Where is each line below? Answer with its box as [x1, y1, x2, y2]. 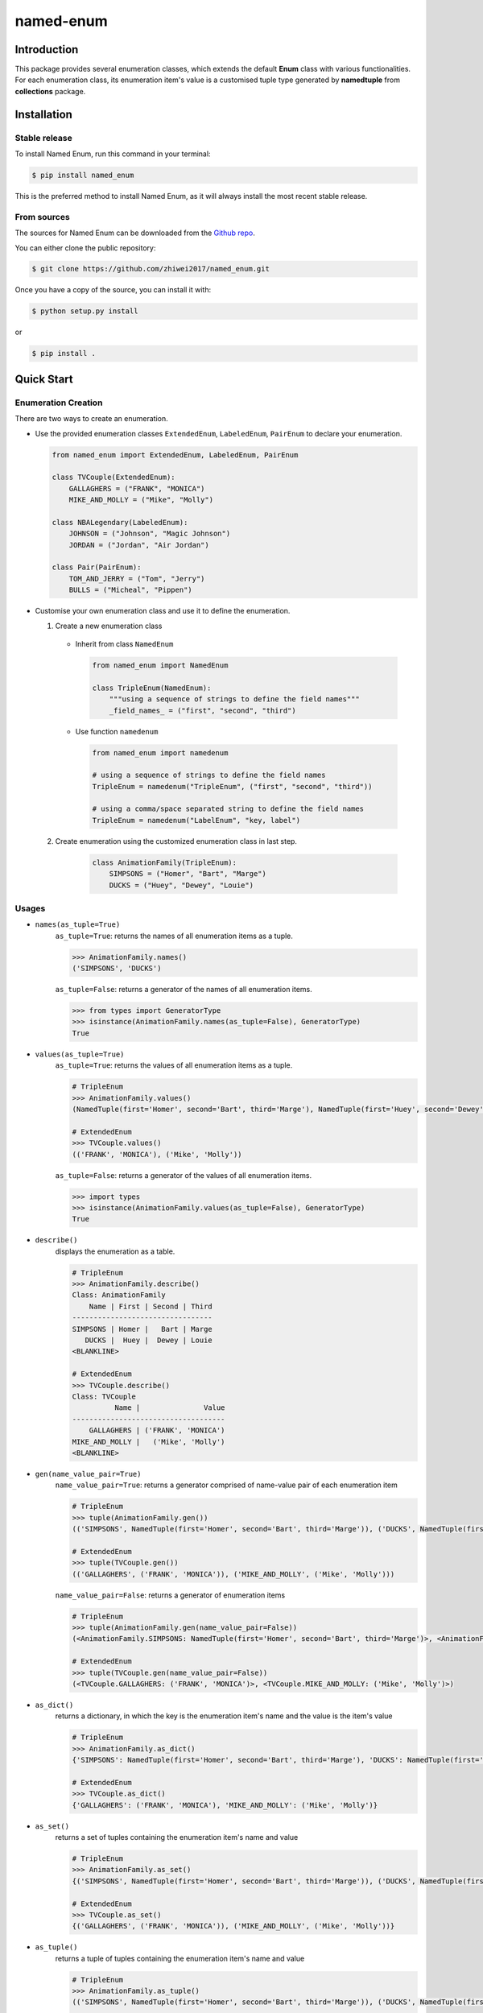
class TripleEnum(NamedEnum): [92, 683, 212, 692]
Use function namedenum [75, 726, 159, 736]
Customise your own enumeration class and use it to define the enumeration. [35, 606, 291, 616]
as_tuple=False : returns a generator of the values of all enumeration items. [55, 1170, 312, 1180]
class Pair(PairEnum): [52, 563, 142, 572]
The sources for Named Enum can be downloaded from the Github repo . [14, 228, 255, 238]
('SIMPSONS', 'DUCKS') [72, 964, 162, 973]
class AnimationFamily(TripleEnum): [92, 858, 237, 867]
